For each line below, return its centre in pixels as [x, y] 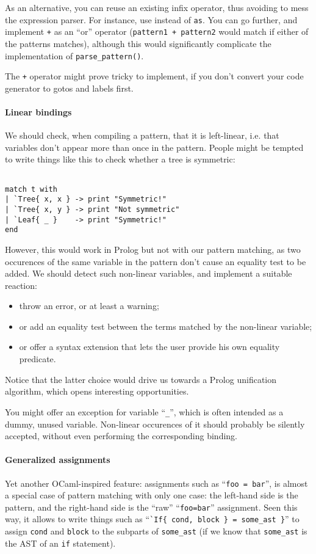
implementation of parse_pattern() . [74, 55]
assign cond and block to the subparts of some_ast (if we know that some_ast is [156, 531]
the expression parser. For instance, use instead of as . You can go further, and [151, 19]
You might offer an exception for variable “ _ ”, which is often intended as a [144, 411]
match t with [31, 189]
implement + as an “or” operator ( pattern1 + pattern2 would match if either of [157, 31]
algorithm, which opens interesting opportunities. [97, 391]
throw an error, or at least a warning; [89, 306]
